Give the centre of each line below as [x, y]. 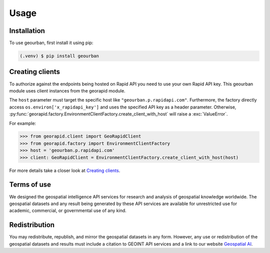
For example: [23, 123]
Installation [27, 31]
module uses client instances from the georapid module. [67, 90]
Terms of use [30, 185]
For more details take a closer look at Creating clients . [65, 170]
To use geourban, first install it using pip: [51, 43]
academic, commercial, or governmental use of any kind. [68, 210]
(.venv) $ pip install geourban [59, 56]
